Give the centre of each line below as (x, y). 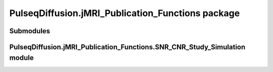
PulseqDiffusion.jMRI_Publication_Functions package (125, 13)
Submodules (30, 31)
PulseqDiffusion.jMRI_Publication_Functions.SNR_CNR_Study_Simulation (127, 47)
